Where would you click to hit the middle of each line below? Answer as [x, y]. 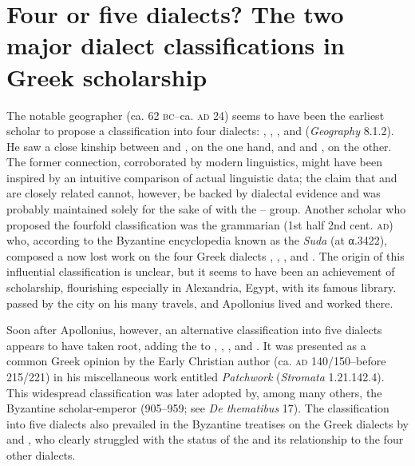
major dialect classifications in [176, 45]
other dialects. [41, 454]
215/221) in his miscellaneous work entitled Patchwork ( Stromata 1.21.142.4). [196, 376]
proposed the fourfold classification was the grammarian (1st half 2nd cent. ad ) [200, 224]
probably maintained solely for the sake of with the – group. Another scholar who [206, 209]
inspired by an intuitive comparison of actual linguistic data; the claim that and [202, 177]
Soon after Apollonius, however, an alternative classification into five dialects [194, 330]
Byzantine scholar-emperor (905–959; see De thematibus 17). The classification [198, 408]
